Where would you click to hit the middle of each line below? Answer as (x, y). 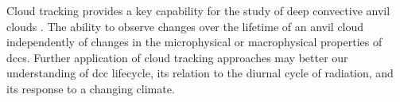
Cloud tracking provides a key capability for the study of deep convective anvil (198, 10)
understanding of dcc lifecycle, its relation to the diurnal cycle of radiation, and (200, 73)
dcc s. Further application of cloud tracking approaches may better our (177, 57)
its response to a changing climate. (91, 88)
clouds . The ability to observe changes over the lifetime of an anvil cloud (185, 26)
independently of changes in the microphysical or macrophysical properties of (194, 42)
